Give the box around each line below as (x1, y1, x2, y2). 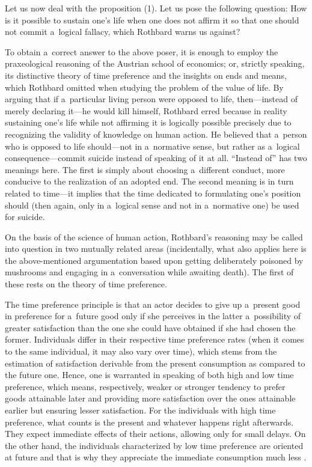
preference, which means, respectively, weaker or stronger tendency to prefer (5, 380, 286, 392)
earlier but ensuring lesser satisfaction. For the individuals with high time (5, 404, 276, 416)
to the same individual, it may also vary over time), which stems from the (5, 345, 277, 358)
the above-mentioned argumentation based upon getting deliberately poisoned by (5, 254, 304, 266)
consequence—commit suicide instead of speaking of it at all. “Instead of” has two (5, 151, 307, 164)
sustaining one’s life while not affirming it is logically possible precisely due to (5, 116, 292, 129)
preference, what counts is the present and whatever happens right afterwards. (5, 415, 294, 428)
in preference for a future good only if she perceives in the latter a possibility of (5, 310, 301, 322)
